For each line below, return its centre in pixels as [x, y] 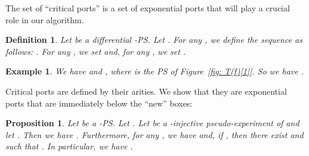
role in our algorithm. [45, 19]
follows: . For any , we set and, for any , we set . [96, 51]
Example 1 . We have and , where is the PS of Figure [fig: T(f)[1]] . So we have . [155, 71]
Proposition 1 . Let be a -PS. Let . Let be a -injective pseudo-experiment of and [152, 123]
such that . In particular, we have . [69, 146]
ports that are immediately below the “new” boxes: [99, 103]
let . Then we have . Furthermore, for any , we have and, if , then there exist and [154, 134]
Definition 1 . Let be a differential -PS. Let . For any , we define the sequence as [154, 40]
